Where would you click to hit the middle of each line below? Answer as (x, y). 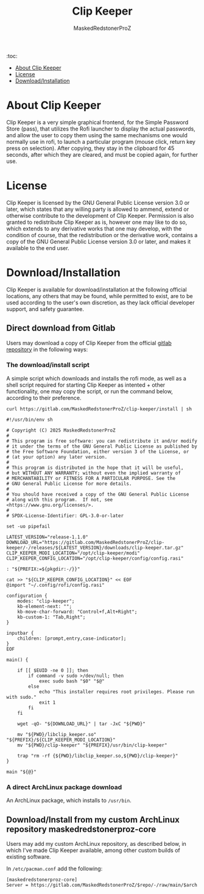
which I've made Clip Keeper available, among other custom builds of (93, 850)
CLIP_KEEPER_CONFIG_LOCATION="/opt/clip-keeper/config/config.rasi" (95, 558)
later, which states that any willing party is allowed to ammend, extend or (98, 209)
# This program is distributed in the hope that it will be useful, (95, 468)
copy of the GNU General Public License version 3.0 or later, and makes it (99, 241)
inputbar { (20, 633)
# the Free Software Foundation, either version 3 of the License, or (98, 452)
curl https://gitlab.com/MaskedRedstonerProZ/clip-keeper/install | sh (99, 409)
